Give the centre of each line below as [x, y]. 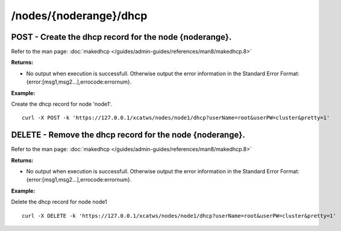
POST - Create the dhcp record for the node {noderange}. [121, 37]
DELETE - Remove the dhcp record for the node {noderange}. [128, 135]
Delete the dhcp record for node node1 [59, 202]
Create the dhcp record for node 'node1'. [62, 104]
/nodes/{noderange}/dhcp [79, 16]
